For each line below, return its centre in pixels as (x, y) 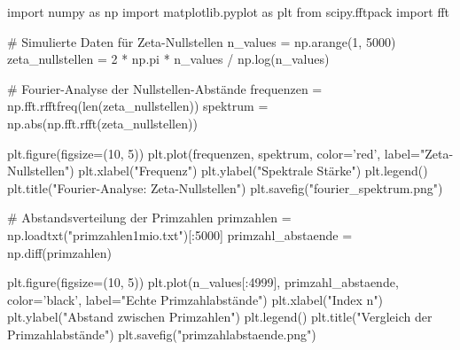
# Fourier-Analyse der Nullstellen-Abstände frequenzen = (165, 88)
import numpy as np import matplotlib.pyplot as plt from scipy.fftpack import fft (229, 12)
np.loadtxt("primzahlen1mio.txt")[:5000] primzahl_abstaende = (180, 234)
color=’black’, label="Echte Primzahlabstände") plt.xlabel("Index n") (195, 299)
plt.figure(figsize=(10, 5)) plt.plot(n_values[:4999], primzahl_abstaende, (203, 282)
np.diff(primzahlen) (59, 252)
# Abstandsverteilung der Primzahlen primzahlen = (149, 218)
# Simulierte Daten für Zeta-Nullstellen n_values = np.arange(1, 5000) (202, 41)
